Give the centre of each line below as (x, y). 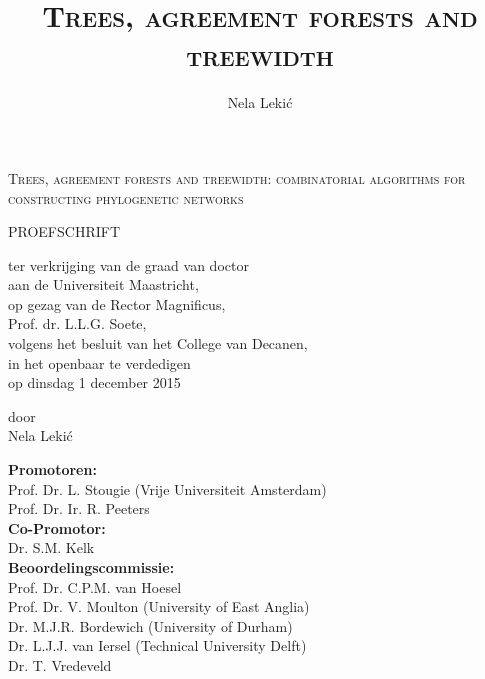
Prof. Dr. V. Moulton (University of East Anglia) (159, 606)
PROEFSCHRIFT (64, 231)
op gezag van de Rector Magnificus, (117, 303)
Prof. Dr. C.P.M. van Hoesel (95, 586)
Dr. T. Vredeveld (60, 664)
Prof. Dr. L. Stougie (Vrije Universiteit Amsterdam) (167, 488)
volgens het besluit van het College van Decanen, (158, 343)
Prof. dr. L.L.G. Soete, (77, 323)
